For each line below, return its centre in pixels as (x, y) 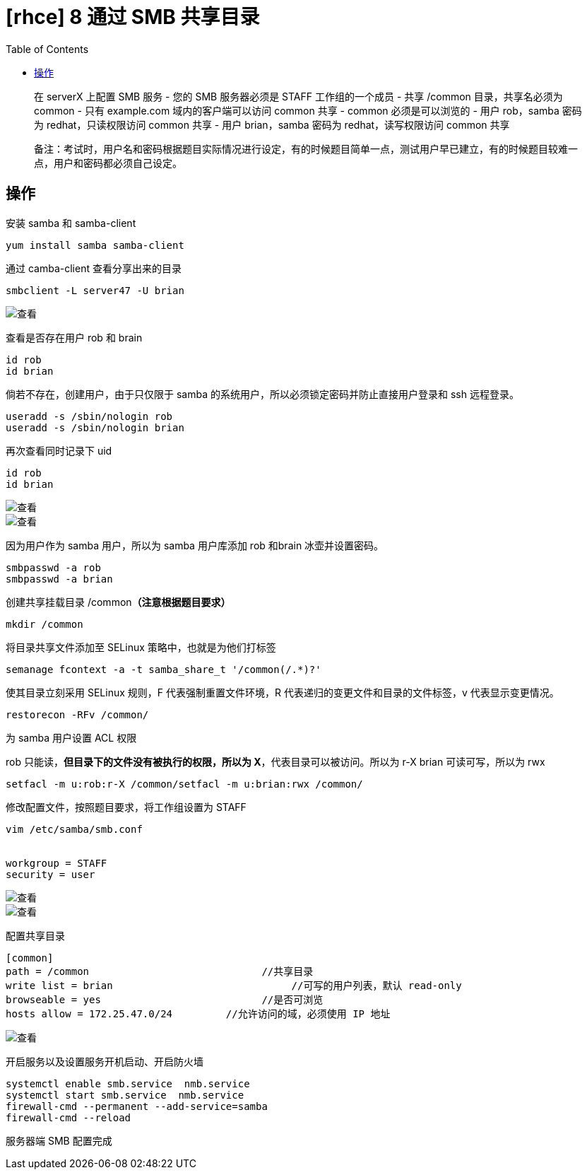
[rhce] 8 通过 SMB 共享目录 (133, 17)
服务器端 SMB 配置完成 (59, 1140)
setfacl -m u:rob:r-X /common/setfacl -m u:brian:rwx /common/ (184, 784)
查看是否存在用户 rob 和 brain (74, 337)
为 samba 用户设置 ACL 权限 (71, 737)
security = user (51, 874)
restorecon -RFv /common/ (77, 714)
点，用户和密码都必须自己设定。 (108, 163)
